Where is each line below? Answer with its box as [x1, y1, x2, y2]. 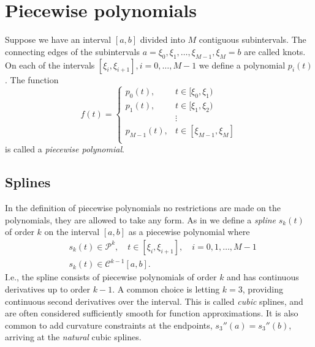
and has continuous [227, 271, 299, 283]
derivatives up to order [5, 283, 91, 296]
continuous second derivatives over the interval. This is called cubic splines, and [5, 294, 303, 307]
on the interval [44, 225, 100, 238]
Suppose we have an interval [5, 33, 112, 46]
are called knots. [244, 45, 306, 58]
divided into [140, 33, 185, 46]
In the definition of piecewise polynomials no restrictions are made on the [5, 201, 281, 214]
